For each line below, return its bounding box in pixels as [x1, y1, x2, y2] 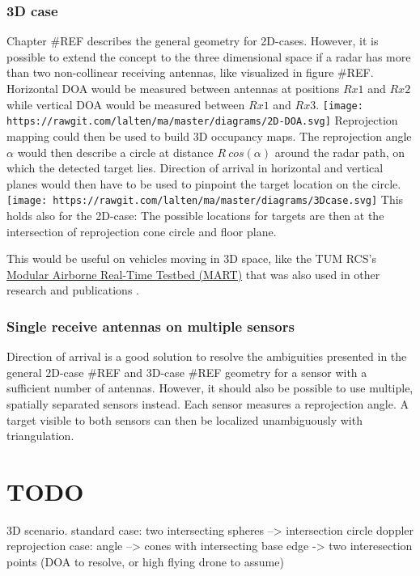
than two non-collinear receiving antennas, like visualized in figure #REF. [6, 64, 374, 81]
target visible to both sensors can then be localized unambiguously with [6, 411, 363, 428]
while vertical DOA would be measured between [6, 95, 245, 112]
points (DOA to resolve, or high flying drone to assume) [6, 553, 284, 570]
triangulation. [6, 427, 74, 444]
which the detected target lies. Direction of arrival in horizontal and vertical [6, 159, 384, 176]
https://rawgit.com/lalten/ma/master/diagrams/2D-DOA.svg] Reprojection [6, 112, 398, 129]
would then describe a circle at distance [17, 143, 214, 160]
